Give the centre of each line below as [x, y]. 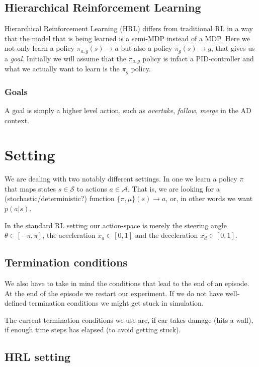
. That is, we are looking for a [174, 188]
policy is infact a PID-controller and [198, 58]
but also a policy [147, 48]
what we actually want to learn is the [62, 69]
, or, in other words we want [209, 198]
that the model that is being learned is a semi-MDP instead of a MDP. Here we [127, 38]
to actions [92, 188]
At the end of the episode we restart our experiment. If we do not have [114, 293]
